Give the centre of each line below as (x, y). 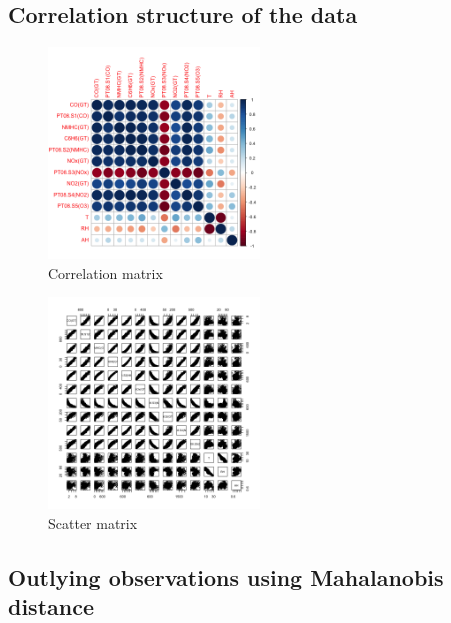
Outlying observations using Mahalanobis (226, 576)
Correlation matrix (105, 272)
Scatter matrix (93, 522)
